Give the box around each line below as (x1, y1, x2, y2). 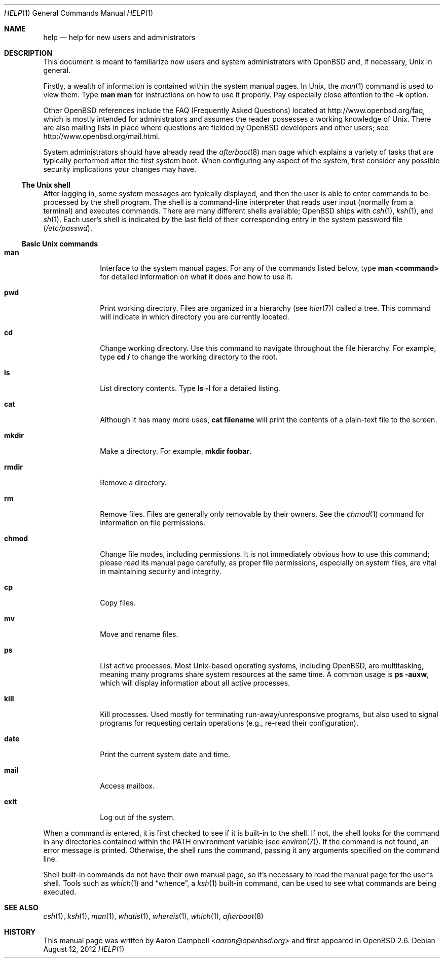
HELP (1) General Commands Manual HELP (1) (4, 9, 154, 17)
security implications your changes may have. (43, 165, 197, 173)
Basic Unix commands (21, 239, 98, 248)
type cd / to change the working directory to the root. (100, 352, 278, 361)
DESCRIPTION (4, 49, 53, 57)
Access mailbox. (100, 781, 155, 790)
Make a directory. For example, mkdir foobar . (100, 447, 252, 455)
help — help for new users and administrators (43, 33, 196, 42)
